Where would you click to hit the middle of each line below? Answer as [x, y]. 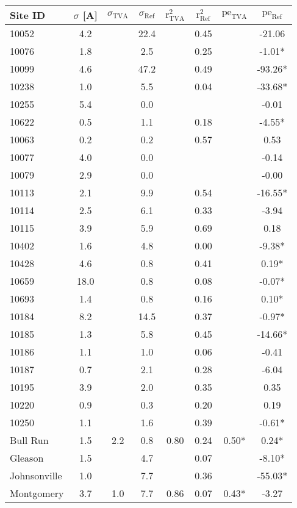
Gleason [27, 458]
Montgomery [37, 493]
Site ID [28, 15]
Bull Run [29, 440]
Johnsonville [36, 475]
